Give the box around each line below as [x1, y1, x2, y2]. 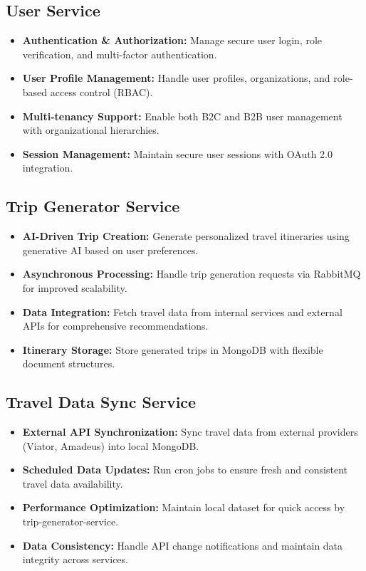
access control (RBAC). [50, 84, 153, 99]
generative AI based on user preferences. [22, 242, 199, 257]
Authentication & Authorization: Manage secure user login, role [22, 33, 323, 48]
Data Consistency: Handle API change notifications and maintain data [22, 538, 343, 552]
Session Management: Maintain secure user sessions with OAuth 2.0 [22, 146, 333, 161]
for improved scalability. [22, 280, 127, 295]
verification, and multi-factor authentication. [22, 46, 217, 61]
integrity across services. [22, 552, 128, 567]
